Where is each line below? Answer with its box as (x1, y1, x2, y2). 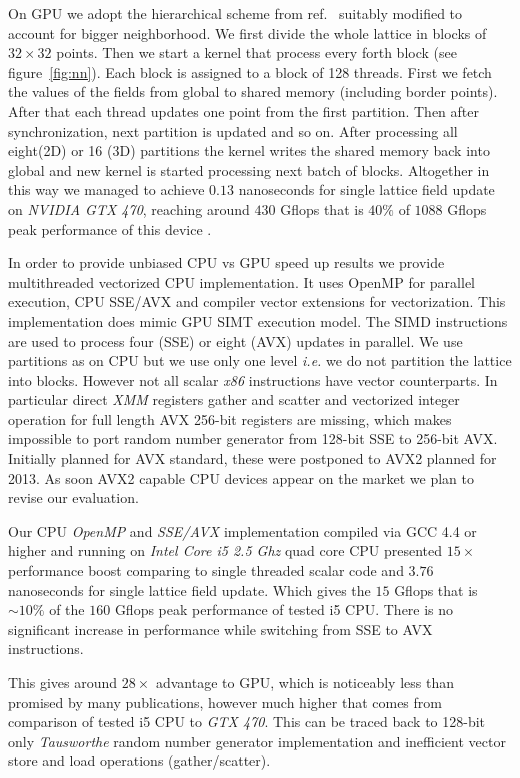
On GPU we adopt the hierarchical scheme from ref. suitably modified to (8, 3, 463, 23)
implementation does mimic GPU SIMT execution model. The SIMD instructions (8, 310, 508, 331)
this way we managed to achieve (8, 179, 205, 200)
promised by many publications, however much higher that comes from (8, 691, 442, 712)
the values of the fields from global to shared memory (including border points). (8, 81, 498, 102)
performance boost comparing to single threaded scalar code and (8, 560, 404, 581)
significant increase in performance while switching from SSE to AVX (8, 618, 433, 639)
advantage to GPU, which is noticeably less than (155, 672, 454, 692)
